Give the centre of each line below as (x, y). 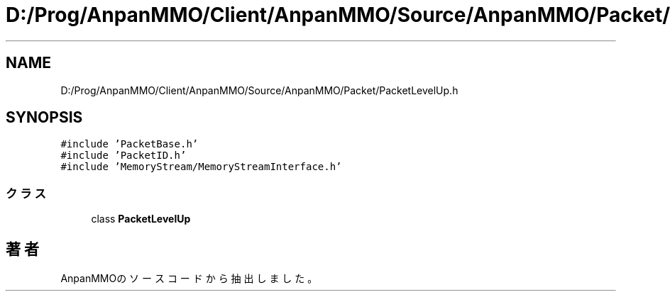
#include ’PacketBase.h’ (130, 144)
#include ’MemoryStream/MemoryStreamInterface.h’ (201, 167)
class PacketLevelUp (141, 219)
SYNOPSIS (44, 118)
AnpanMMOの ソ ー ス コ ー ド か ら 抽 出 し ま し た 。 (189, 279)
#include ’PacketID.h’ (123, 156)
